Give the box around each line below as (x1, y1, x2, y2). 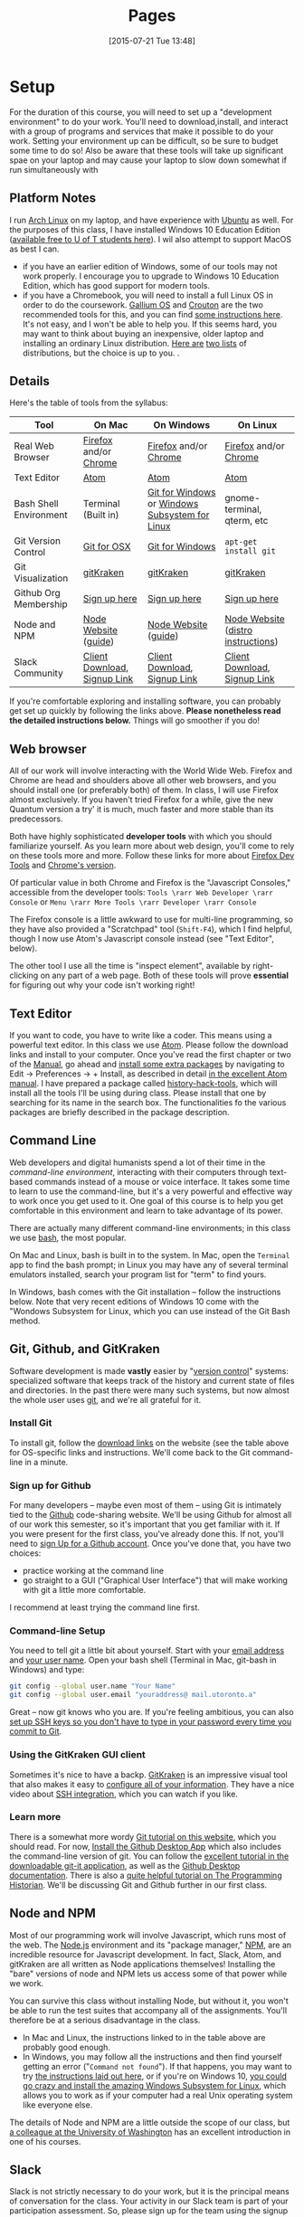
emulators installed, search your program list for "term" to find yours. (9, 1268, 267, 1280)
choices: (9, 1548, 42, 1559)
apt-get (224, 537, 258, 547)
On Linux (237, 419, 278, 431)
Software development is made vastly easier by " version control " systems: (9, 1365, 290, 1376)
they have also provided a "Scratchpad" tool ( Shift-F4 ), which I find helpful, (9, 924, 292, 934)
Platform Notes (9, 191, 97, 206)
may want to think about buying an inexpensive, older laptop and (22, 327, 264, 339)
